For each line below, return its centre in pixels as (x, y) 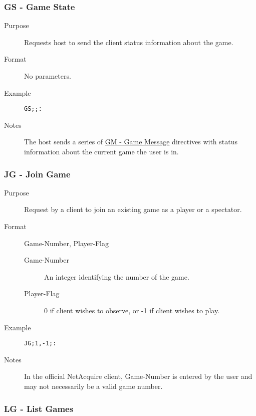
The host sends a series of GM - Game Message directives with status (131, 142)
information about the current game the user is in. (101, 152)
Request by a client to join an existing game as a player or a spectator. (133, 209)
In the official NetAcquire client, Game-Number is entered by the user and (138, 376)
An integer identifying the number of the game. (117, 276)
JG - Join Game (37, 174)
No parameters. (48, 76)
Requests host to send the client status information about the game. (129, 42)
